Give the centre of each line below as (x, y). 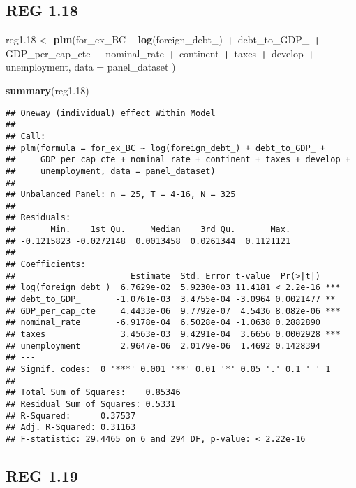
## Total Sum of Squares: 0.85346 (93, 393)
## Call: (26, 136)
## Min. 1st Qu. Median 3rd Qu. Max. (148, 230)
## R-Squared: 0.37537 (71, 416)
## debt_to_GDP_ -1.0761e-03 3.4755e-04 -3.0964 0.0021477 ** (171, 300)
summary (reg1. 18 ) (47, 90)
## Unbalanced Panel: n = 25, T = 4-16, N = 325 (121, 195)
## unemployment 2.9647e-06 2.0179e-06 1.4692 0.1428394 (163, 346)
